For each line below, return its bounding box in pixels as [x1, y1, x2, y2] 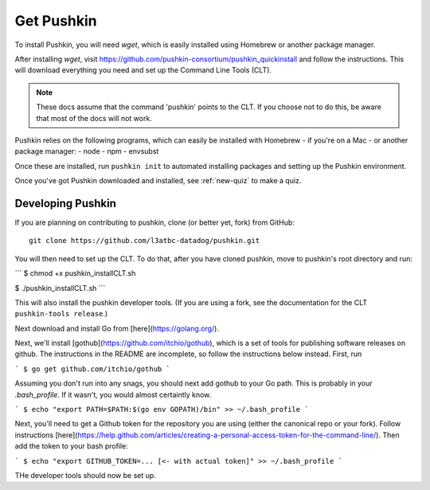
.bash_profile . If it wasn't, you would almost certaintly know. [14, 390, 212, 399]
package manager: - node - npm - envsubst [14, 147, 159, 156]
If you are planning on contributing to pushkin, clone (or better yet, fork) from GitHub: [14, 218, 295, 227]
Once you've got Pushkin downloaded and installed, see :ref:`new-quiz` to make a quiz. [14, 176, 302, 186]
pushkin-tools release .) [14, 309, 108, 319]
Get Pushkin [14, 12, 97, 29]
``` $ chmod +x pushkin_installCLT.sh [14, 269, 136, 278]
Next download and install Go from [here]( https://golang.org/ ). [14, 323, 219, 333]
